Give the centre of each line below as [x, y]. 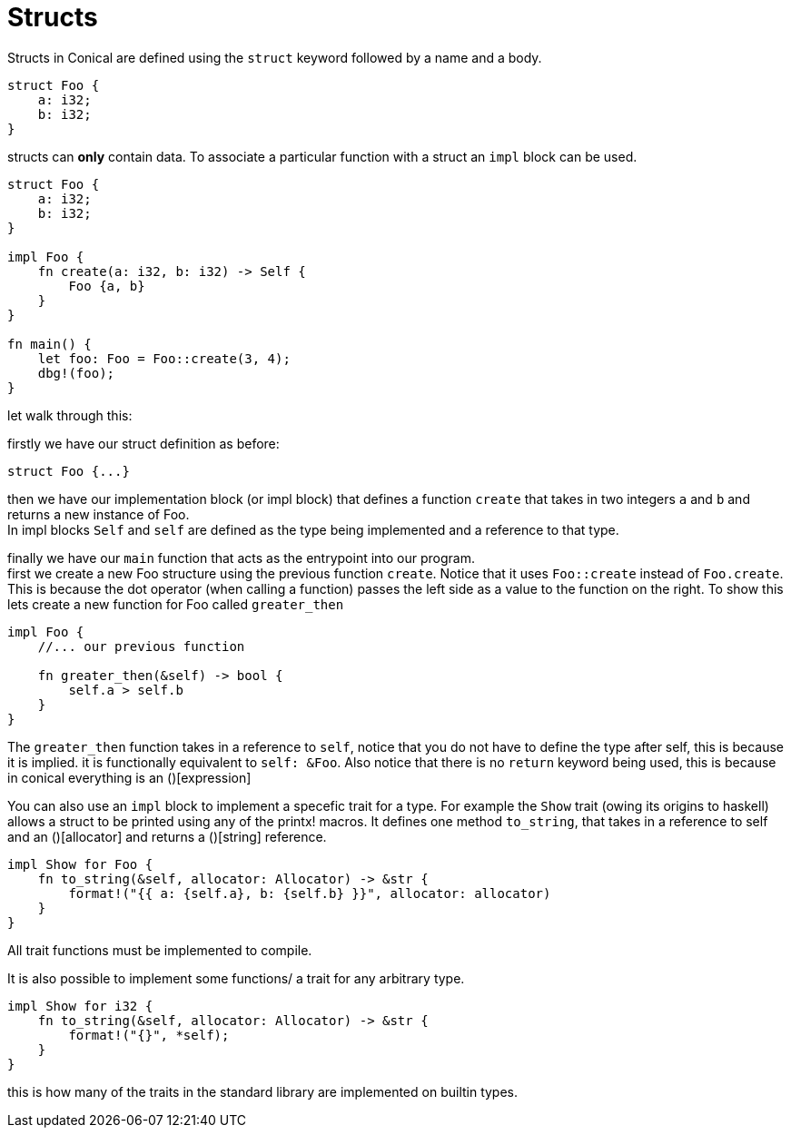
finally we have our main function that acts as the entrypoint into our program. [242, 558]
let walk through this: [70, 415]
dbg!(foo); [76, 373]
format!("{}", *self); [149, 1035]
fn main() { [49, 344]
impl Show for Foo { [80, 864]
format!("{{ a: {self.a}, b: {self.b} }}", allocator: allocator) [310, 893]
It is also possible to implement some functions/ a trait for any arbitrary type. [236, 978]
